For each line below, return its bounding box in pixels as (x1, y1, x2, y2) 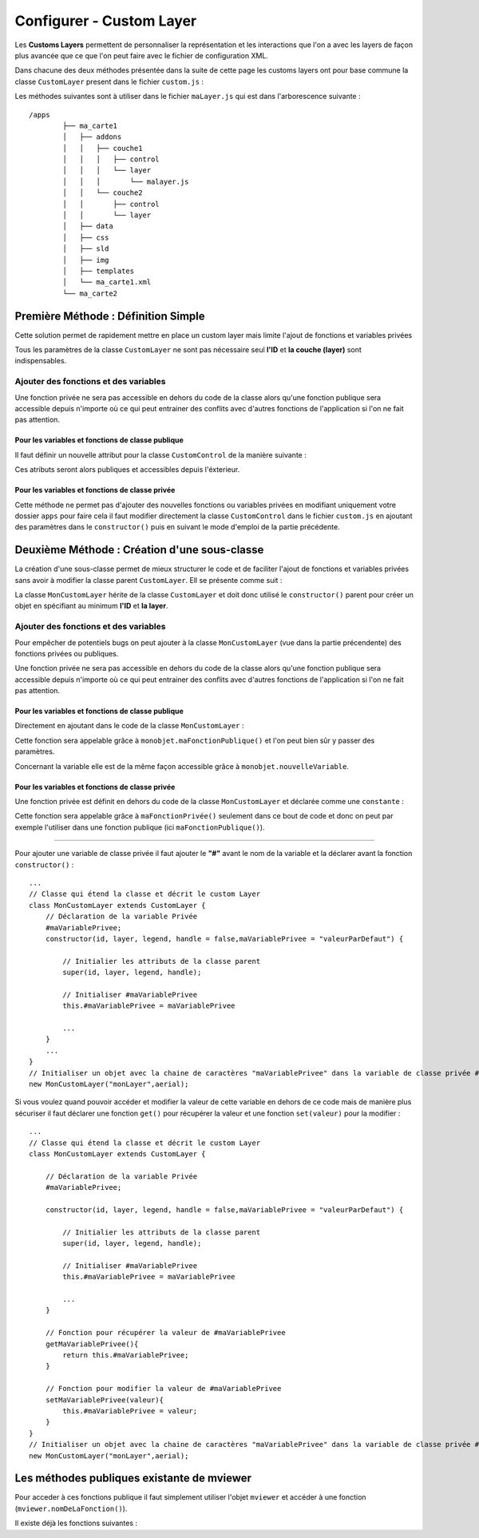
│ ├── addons (62, 133, 122, 141)
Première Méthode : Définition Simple (14, 309, 205, 323)
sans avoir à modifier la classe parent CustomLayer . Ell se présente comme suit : (14, 575, 283, 585)
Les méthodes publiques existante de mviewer (14, 1472, 251, 1485)
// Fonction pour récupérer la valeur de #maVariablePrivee (45, 1328, 287, 1338)
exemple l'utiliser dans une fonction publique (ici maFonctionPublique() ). (14, 823, 265, 832)
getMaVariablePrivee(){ (45, 1339, 139, 1349)
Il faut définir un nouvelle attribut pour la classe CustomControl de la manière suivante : (14, 450, 307, 459)
